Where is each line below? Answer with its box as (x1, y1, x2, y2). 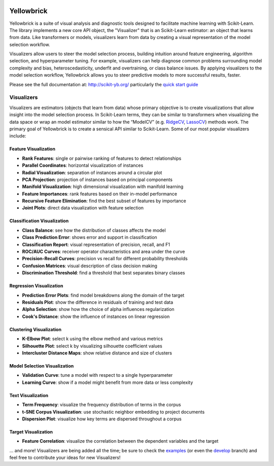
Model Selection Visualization (9, 363, 74, 369)
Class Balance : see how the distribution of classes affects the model (22, 227, 166, 233)
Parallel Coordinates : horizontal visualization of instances (22, 162, 144, 168)
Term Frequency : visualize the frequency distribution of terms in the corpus (22, 402, 181, 408)
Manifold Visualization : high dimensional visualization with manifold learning (22, 184, 184, 190)
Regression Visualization (9, 283, 63, 289)
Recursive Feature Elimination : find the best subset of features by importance (22, 198, 186, 204)
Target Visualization (9, 428, 53, 435)
